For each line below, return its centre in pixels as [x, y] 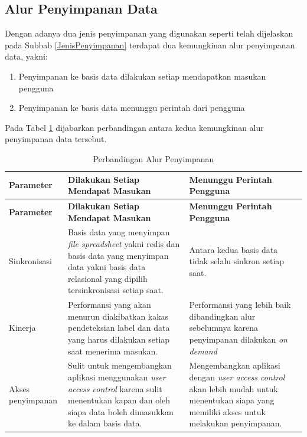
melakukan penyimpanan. [236, 423]
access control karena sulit [115, 388]
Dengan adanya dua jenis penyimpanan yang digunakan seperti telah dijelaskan [149, 33]
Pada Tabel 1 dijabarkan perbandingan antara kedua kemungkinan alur [134, 127]
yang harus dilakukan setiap [119, 339]
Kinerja [22, 328]
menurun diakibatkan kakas [118, 316]
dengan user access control [237, 377]
